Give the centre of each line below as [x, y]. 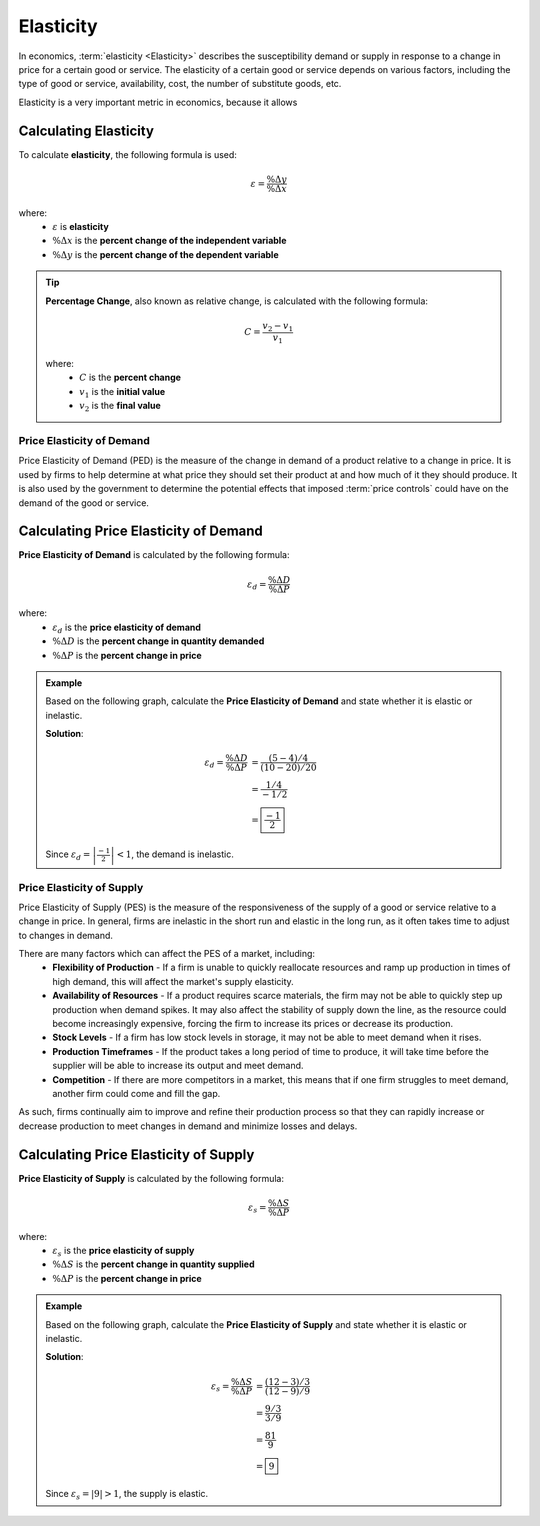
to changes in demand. [66, 935]
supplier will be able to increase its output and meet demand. [178, 1066]
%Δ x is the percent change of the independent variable [169, 241]
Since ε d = [68, 855]
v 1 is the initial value [122, 392]
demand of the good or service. [84, 502]
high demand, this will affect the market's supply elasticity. [173, 981]
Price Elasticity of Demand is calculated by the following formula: [154, 555]
